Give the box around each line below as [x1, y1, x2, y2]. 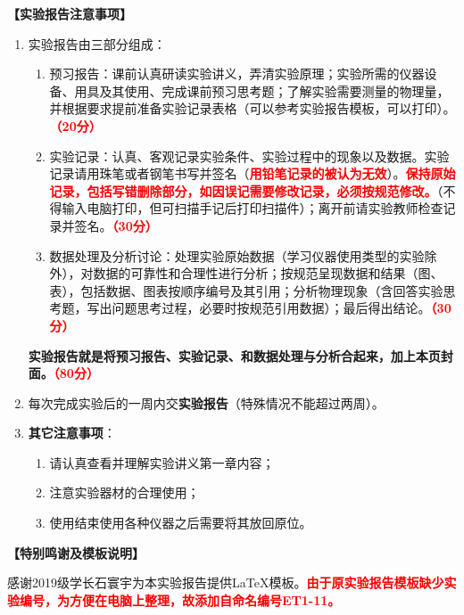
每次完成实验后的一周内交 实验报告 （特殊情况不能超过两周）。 [28, 393, 385, 412]
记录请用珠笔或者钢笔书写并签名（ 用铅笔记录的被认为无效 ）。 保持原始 [49, 164, 456, 183]
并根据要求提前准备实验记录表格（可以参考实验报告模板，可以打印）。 [49, 99, 456, 118]
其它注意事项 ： [28, 423, 116, 442]
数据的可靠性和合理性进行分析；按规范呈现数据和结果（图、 [93, 264, 443, 283]
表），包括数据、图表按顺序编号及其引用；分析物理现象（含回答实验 [49, 281, 443, 299]
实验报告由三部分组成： [28, 34, 166, 53]
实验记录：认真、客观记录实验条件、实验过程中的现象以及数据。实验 [49, 146, 450, 165]
